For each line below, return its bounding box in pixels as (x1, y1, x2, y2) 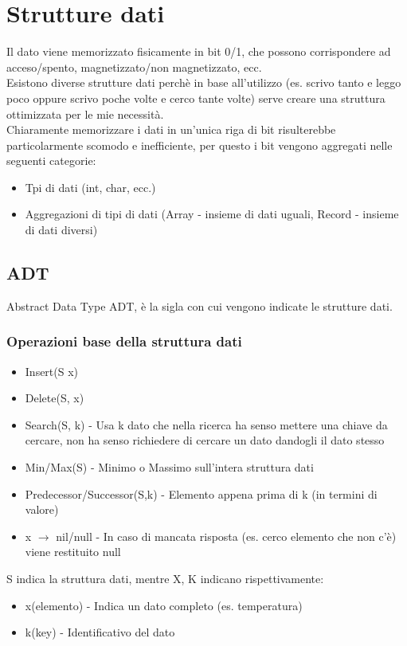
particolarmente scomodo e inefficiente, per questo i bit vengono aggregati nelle (6, 136, 393, 153)
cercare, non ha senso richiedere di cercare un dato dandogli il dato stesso (25, 432, 385, 448)
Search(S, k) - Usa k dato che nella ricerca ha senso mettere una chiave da (25, 416, 388, 433)
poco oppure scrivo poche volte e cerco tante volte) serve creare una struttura (6, 89, 385, 106)
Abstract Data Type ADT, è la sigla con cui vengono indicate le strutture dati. (6, 297, 393, 314)
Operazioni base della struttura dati (6, 331, 242, 351)
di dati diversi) (25, 221, 98, 238)
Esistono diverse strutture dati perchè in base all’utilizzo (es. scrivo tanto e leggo (6, 74, 401, 91)
